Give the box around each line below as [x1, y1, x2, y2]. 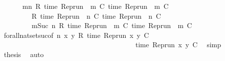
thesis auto [3, 49, 44, 59]
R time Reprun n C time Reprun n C [31, 10, 161, 21]
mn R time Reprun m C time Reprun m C [22, 1, 169, 11]
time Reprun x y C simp [135, 39, 221, 50]
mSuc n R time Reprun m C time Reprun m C [31, 20, 192, 30]
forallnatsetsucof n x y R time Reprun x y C [3, 30, 149, 40]
